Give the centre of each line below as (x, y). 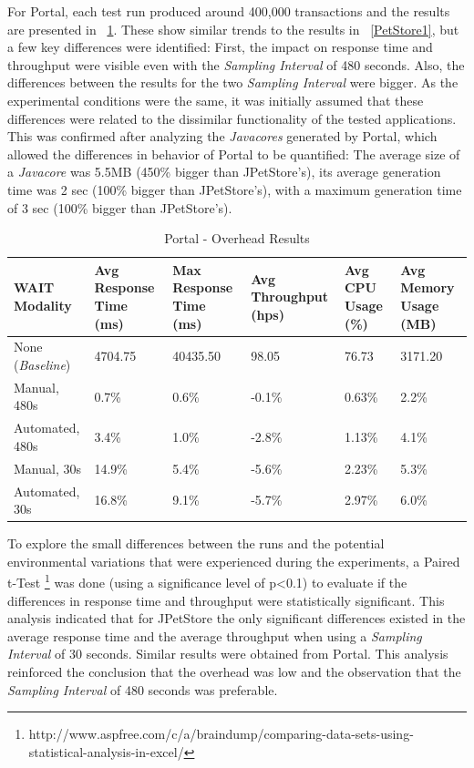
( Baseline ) (42, 364)
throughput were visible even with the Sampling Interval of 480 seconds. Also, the (236, 64)
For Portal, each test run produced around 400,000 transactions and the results (229, 11)
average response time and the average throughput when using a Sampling (215, 635)
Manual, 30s (47, 468)
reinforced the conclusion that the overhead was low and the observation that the (234, 671)
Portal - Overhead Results (237, 238)
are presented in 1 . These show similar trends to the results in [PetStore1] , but (233, 29)
